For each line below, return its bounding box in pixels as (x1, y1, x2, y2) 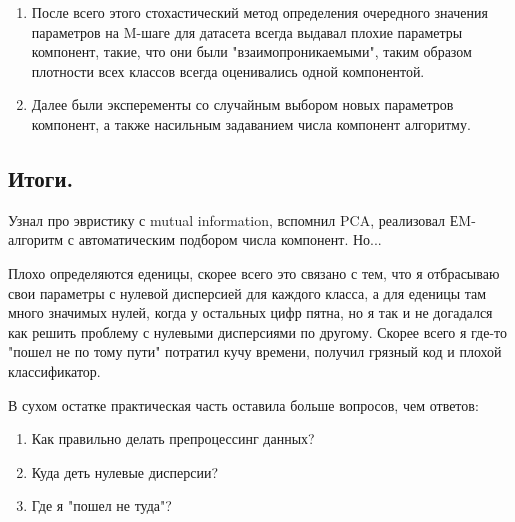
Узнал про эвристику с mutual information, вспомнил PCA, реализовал (8, 209, 446, 230)
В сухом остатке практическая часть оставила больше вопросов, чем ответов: (8, 394, 479, 415)
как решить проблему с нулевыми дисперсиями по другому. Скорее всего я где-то (8, 321, 507, 342)
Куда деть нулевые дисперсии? (31, 461, 219, 482)
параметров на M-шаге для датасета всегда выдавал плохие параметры (31, 21, 463, 42)
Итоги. (8, 162, 74, 193)
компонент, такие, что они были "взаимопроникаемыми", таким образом (31, 41, 472, 62)
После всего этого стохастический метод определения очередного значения (31, 2, 488, 22)
